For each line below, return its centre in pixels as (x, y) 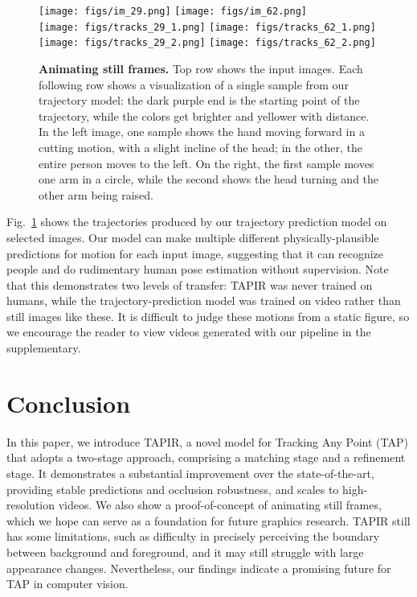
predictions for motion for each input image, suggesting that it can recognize (195, 253)
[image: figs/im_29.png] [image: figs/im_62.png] (173, 11)
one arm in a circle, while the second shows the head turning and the (209, 179)
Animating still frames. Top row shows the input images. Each (201, 68)
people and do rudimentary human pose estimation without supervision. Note (198, 269)
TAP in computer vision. (67, 584)
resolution (31, 505)
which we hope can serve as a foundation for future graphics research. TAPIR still (208, 520)
